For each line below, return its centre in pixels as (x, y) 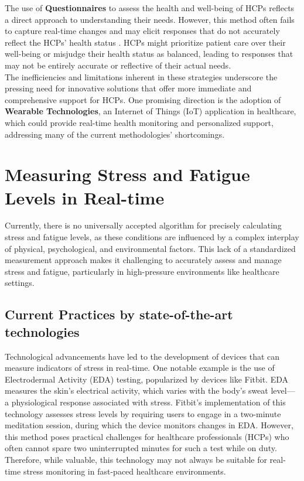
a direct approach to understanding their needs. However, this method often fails (150, 19)
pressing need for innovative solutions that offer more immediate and (128, 88)
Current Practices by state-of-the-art (119, 314)
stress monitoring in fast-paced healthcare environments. (124, 471)
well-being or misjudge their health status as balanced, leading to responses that (149, 54)
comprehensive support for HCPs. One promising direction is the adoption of (143, 99)
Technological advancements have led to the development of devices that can (142, 356)
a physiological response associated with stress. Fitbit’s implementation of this (145, 402)
